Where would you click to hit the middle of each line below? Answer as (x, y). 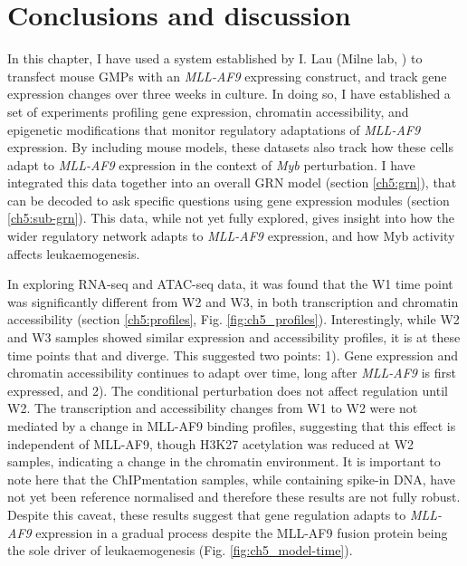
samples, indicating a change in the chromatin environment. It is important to (224, 461)
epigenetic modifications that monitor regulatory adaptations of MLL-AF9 (214, 129)
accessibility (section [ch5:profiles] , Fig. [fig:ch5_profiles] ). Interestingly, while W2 (233, 319)
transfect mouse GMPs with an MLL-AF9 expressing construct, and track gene (227, 76)
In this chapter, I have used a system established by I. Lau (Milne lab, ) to (215, 58)
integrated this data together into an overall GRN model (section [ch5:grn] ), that (232, 182)
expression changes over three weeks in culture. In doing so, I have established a (229, 94)
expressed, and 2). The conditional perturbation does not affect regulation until (228, 390)
